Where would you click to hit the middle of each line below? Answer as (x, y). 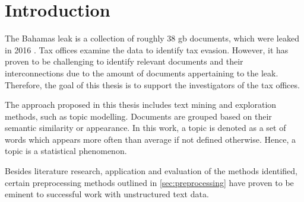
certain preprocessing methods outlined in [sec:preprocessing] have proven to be (149, 182)
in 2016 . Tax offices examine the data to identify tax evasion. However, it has (147, 49)
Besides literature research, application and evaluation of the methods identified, (151, 171)
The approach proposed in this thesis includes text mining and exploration (141, 105)
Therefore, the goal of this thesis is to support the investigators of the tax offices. (152, 84)
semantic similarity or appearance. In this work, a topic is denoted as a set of (145, 128)
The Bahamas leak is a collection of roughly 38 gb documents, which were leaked (152, 38)
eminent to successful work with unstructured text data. (107, 194)
